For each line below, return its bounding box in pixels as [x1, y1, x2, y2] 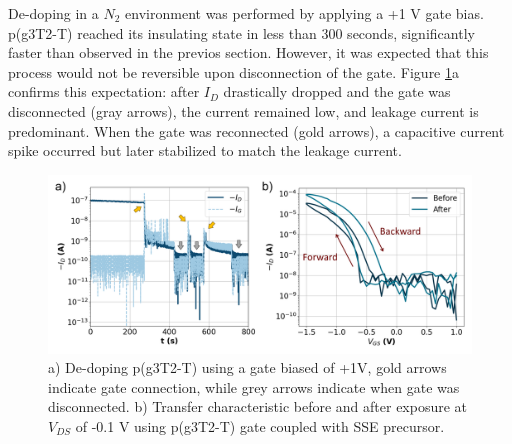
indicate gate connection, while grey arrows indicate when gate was [48, 376, 460, 397]
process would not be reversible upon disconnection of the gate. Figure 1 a [8, 61, 459, 82]
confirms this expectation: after [8, 81, 200, 102]
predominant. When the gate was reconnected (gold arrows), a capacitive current [8, 120, 505, 141]
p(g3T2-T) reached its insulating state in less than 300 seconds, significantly [8, 22, 475, 43]
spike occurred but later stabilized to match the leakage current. [8, 140, 402, 161]
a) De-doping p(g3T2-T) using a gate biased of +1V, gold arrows [48, 357, 447, 378]
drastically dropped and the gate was [223, 81, 451, 102]
